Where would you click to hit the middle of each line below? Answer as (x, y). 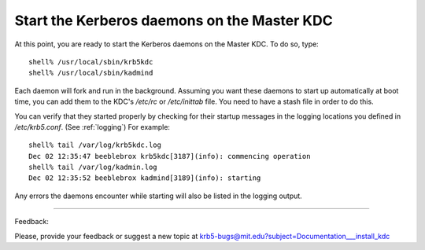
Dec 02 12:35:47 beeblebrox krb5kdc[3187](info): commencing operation (170, 156)
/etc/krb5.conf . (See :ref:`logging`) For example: (92, 127)
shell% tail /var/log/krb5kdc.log (95, 145)
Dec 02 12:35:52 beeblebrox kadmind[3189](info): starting (145, 178)
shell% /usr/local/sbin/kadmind (91, 73)
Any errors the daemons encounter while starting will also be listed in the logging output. (158, 196)
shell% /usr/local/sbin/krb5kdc (91, 62)
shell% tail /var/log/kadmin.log (93, 167)
